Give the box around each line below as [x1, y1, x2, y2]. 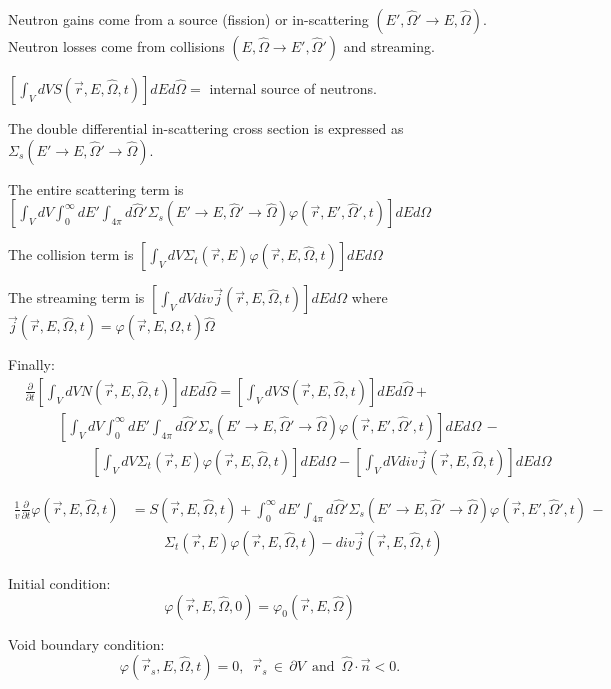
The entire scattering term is [8, 178, 184, 199]
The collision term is [8, 244, 134, 265]
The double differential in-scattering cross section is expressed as [8, 118, 404, 138]
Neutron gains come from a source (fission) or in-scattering [8, 9, 369, 29]
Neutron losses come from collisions [8, 36, 225, 56]
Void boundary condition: [8, 633, 165, 654]
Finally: [8, 354, 55, 375]
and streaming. [343, 36, 435, 56]
